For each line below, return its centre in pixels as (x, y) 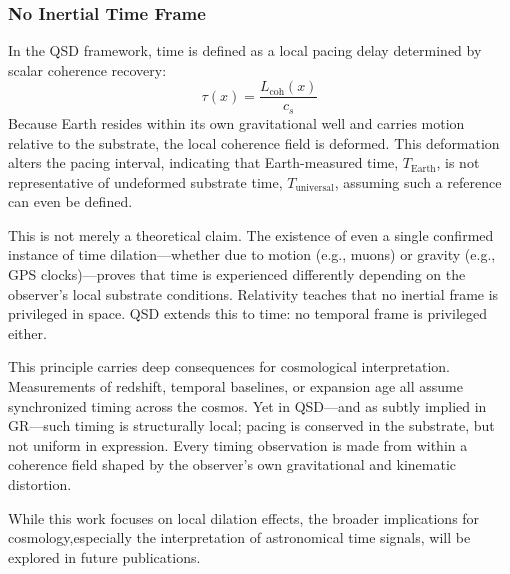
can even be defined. (70, 201)
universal (314, 188)
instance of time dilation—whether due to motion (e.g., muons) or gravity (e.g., (252, 254)
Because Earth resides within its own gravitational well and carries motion (236, 122)
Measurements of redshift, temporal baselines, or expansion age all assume (235, 386)
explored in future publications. (104, 556)
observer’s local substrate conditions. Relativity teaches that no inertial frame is (253, 293)
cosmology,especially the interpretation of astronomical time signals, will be (239, 537)
